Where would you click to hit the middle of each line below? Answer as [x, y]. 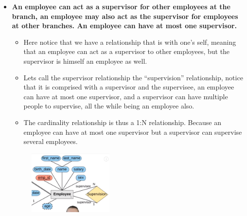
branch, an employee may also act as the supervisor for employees [125, 16]
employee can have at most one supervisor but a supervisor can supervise [133, 132]
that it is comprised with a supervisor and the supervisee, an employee [129, 87]
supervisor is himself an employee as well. [85, 61]
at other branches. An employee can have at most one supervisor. [124, 26]
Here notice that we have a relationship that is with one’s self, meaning [130, 42]
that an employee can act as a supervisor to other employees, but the [127, 51]
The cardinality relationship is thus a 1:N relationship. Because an [122, 122]
